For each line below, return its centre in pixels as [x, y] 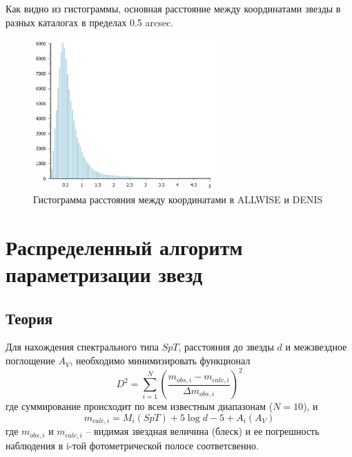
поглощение [30, 361]
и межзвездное [316, 347]
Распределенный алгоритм [124, 246]
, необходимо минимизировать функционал [160, 361]
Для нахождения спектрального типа [82, 347]
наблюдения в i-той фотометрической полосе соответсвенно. [132, 445]
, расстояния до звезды [226, 347]
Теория [29, 318]
